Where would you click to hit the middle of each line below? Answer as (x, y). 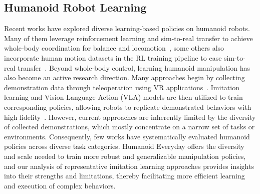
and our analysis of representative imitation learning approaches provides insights (129, 166)
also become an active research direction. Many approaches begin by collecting (124, 77)
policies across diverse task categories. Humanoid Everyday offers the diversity (124, 146)
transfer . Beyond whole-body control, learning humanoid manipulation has (134, 67)
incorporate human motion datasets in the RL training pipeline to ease (113, 57)
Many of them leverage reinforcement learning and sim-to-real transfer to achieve (128, 38)
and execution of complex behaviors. (60, 185)
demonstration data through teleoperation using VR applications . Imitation (122, 87)
